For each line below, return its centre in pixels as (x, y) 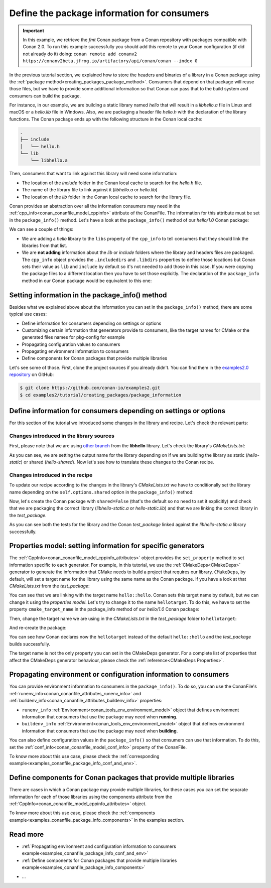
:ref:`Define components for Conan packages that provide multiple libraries (99, 860)
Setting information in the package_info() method (88, 295)
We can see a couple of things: (41, 229)
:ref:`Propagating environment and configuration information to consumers (99, 846)
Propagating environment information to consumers (75, 351)
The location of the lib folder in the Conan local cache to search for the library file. (107, 197)
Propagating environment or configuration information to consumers (119, 674)
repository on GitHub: (32, 374)
